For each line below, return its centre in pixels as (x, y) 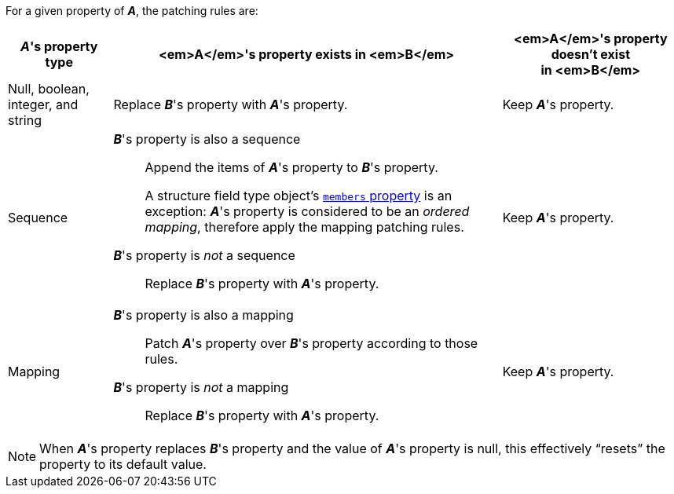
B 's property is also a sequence (207, 139)
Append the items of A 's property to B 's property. (291, 167)
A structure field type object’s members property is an (299, 196)
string (25, 120)
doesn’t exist (590, 54)
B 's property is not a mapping (201, 387)
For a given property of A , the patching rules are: (132, 11)
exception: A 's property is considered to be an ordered (307, 211)
